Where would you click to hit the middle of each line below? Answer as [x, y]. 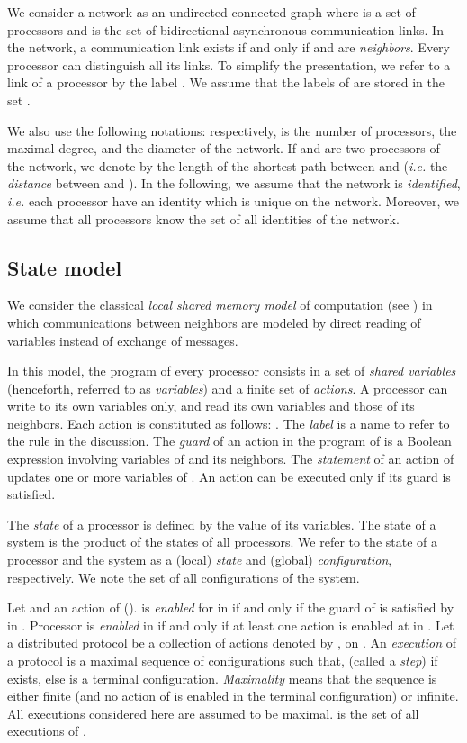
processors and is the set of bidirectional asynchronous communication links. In [225, 29]
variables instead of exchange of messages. [123, 340]
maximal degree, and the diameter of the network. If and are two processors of [224, 148]
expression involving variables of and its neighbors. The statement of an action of [231, 459]
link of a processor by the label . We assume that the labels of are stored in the [226, 82]
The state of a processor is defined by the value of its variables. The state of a [222, 524]
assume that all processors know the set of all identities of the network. [203, 218]
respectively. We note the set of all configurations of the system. [184, 577]
